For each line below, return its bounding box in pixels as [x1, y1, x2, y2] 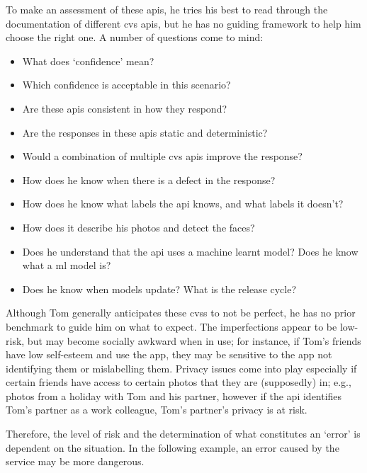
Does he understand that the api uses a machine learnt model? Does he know [22, 244, 358, 258]
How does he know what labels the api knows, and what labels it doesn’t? [22, 196, 344, 211]
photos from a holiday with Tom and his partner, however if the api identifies [6, 388, 342, 403]
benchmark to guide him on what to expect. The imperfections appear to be [6, 319, 337, 334]
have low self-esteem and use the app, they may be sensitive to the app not [6, 347, 332, 362]
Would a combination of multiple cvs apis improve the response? [22, 149, 303, 164]
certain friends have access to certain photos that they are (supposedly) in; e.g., [6, 375, 351, 389]
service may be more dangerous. [6, 454, 145, 469]
